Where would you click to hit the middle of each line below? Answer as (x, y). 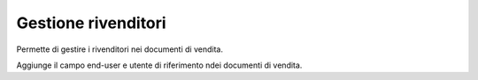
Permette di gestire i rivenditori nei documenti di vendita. (119, 49)
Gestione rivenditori (92, 23)
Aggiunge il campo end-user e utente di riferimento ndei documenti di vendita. (159, 65)
